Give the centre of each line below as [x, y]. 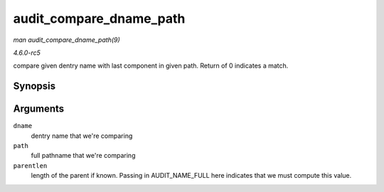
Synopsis [34, 86]
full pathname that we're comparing [83, 156]
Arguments [39, 109]
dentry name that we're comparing [82, 136]
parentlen [30, 166]
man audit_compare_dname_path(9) [66, 40]
